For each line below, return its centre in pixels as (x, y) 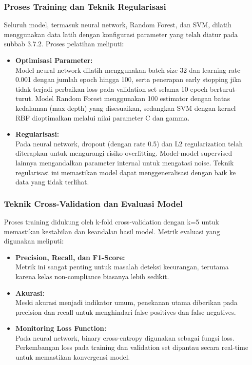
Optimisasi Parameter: (54, 60)
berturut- (223, 89)
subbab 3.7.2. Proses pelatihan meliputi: (64, 44)
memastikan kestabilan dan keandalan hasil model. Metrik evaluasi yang (112, 231)
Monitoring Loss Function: (61, 328)
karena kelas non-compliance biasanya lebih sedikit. (92, 276)
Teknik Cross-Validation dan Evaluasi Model (93, 203)
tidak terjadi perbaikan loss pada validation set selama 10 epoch (111, 89)
